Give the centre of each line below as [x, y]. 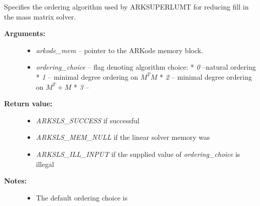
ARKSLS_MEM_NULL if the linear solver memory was [123, 137]
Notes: [16, 181]
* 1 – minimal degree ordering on [87, 76]
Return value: [28, 104]
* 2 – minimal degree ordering [206, 76]
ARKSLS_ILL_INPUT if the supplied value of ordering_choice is [138, 154]
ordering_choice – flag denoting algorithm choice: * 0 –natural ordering [146, 67]
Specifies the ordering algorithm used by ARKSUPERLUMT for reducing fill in [126, 7]
